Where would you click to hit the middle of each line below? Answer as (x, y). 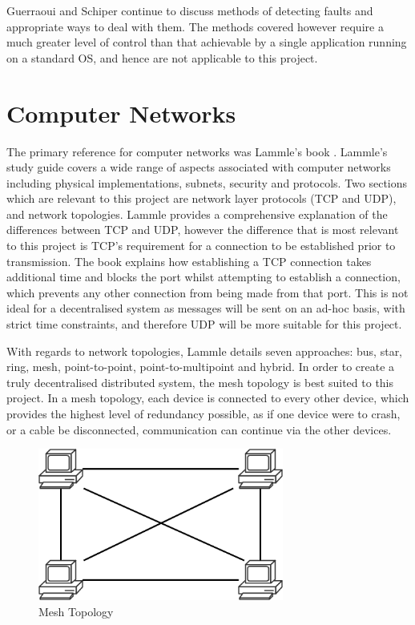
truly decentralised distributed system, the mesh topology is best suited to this (200, 382)
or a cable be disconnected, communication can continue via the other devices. (199, 429)
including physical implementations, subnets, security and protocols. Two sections (207, 182)
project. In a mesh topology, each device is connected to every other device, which (208, 398)
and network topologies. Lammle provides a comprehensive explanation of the (197, 214)
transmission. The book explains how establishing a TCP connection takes (189, 261)
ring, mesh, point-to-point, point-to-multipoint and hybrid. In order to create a (201, 367)
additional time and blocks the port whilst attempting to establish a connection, (203, 277)
